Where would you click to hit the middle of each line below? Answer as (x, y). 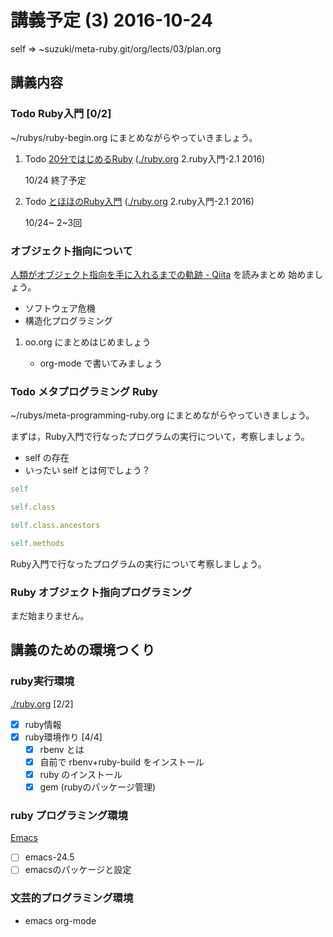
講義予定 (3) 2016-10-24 (111, 20)
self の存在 (47, 458)
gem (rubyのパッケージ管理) (98, 787)
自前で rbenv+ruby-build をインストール (122, 762)
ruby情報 (43, 724)
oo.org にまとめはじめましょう (88, 342)
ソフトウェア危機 (60, 308)
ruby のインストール (81, 774)
